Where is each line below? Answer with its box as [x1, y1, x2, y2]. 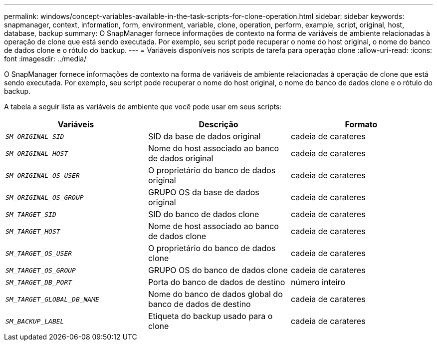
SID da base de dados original [148, 131, 261, 141]
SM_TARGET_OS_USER [5, 249, 72, 257]
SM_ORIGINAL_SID [5, 132, 64, 140]
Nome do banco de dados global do [148, 289, 283, 299]
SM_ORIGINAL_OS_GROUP [5, 193, 84, 201]
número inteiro [290, 277, 346, 287]
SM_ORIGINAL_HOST [5, 149, 68, 157]
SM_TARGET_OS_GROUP [5, 266, 76, 274]
